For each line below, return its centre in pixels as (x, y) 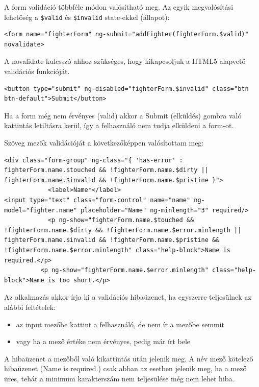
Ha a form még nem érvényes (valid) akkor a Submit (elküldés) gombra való (123, 115)
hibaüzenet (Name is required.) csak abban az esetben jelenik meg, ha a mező (125, 368)
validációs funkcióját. (37, 71)
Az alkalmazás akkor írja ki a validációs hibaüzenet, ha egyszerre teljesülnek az (128, 297)
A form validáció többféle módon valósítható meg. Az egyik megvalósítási (119, 7)
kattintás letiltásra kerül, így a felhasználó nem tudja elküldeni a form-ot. (119, 125)
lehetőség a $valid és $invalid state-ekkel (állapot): (87, 17)
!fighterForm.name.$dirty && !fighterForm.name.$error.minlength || (123, 230)
